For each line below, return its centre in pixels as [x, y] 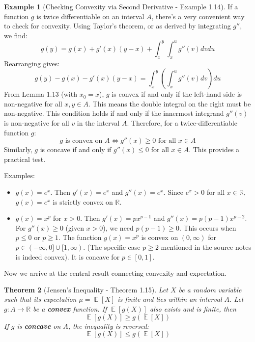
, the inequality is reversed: [109, 326]
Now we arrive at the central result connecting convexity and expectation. [115, 273]
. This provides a [214, 149]
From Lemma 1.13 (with [41, 94]
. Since [173, 192]
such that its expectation [40, 299]
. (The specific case [112, 247]
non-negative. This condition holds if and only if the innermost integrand [114, 113]
